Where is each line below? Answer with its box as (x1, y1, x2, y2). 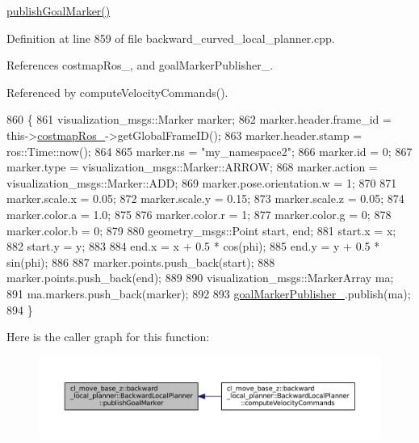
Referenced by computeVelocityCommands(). (6, 83, 228, 100)
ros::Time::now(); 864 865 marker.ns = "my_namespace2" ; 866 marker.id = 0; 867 (6, 142, 413, 159)
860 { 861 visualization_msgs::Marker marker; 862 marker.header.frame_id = (6, 111, 392, 128)
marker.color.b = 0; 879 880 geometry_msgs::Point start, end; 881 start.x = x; (6, 221, 396, 238)
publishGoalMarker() (6, 2, 111, 19)
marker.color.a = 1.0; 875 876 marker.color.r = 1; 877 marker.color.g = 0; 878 (6, 205, 392, 222)
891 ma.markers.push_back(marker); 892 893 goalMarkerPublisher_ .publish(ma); (6, 285, 411, 302)
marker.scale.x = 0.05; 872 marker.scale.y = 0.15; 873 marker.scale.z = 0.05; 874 (6, 190, 404, 207)
